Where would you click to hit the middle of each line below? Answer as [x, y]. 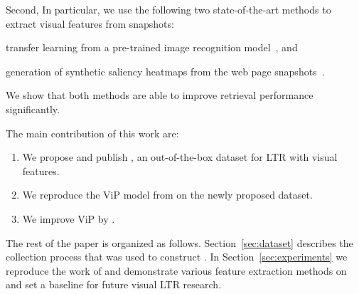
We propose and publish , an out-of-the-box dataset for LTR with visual [180, 157]
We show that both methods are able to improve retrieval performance [160, 95]
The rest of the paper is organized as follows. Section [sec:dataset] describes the [179, 242]
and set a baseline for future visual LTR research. [114, 284]
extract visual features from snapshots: [90, 23]
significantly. [33, 109]
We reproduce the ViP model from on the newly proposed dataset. [167, 195]
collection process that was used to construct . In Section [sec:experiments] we [177, 257]
